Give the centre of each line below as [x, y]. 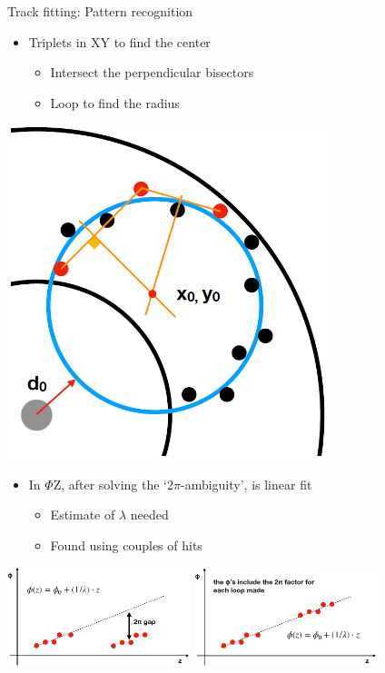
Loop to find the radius [115, 102]
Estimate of [83, 515]
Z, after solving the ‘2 [113, 484]
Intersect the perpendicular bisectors [152, 72]
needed [149, 515]
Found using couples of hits [126, 544]
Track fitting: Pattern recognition [100, 11]
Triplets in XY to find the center [119, 41]
